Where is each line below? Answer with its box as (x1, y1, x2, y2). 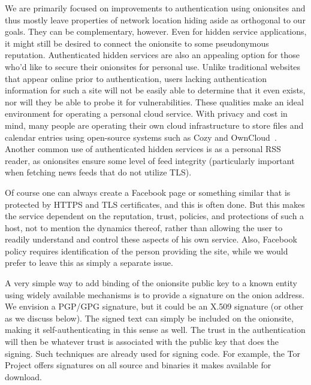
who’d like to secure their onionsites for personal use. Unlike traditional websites (5, 60, 301, 72)
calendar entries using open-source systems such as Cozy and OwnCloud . (5, 131, 277, 143)
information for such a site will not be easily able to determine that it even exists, (5, 84, 306, 96)
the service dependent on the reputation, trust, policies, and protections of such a (5, 210, 304, 222)
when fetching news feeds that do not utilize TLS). (5, 166, 192, 178)
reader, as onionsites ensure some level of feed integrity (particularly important (5, 154, 295, 166)
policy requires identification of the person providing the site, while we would (5, 244, 288, 257)
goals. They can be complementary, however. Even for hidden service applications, (5, 25, 307, 38)
